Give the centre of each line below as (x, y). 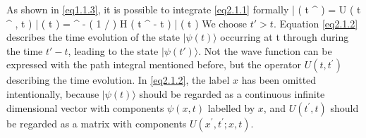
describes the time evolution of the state (93, 37)
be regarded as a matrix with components (97, 123)
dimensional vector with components (85, 107)
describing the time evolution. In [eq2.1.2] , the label (118, 80)
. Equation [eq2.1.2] (316, 23)
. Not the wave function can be (265, 50)
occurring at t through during (285, 37)
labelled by (231, 107)
